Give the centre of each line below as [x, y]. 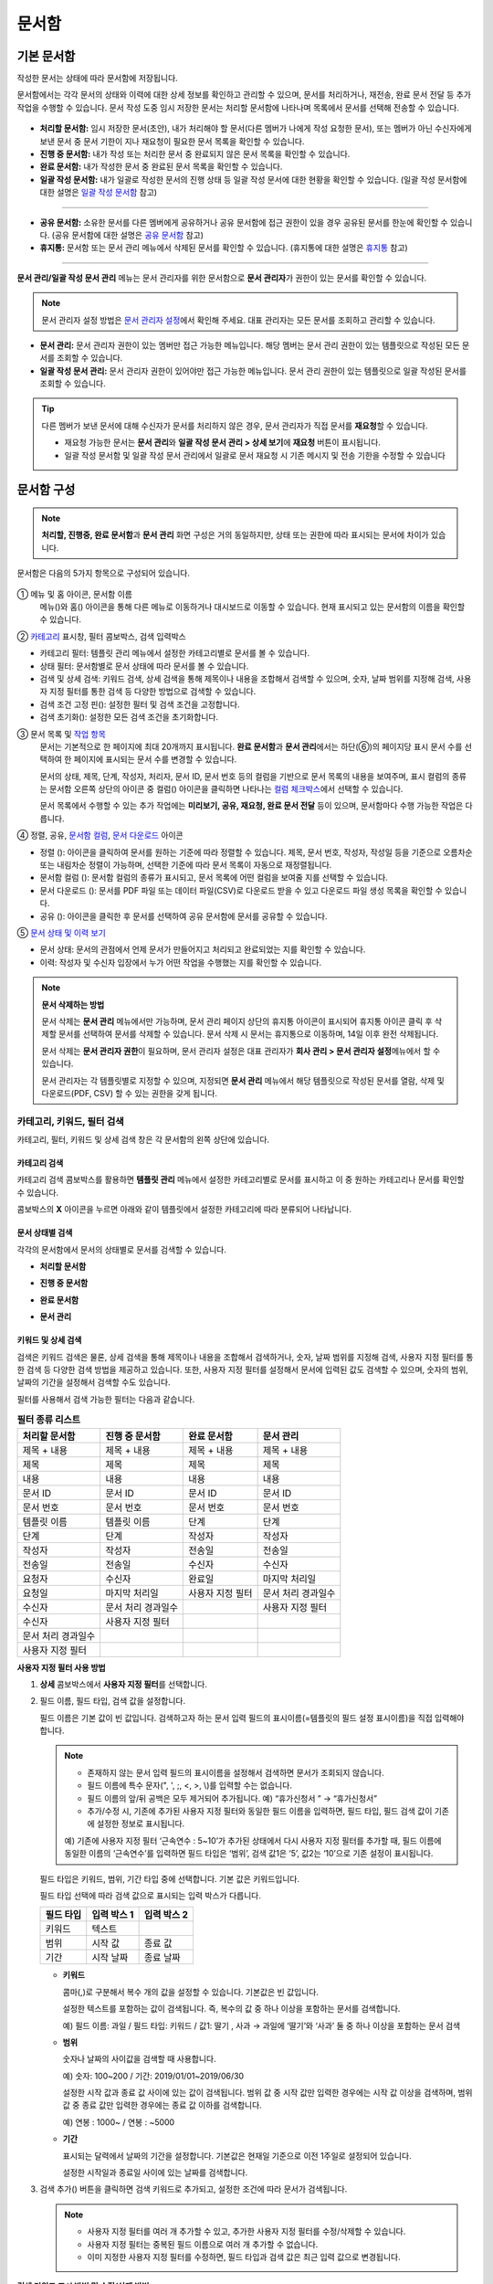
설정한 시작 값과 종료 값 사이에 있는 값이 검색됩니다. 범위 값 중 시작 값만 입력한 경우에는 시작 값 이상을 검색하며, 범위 [267, 2093]
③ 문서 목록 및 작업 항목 [62, 734]
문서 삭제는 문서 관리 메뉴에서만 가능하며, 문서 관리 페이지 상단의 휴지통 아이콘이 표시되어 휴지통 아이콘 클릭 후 [237, 1021]
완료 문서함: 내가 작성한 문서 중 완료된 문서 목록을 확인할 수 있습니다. [161, 167]
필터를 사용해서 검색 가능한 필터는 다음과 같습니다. [106, 1399]
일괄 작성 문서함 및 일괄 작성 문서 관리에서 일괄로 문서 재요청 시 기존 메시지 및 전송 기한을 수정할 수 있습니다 [255, 455]
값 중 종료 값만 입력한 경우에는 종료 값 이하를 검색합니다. [162, 2105]
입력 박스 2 [166, 1915]
